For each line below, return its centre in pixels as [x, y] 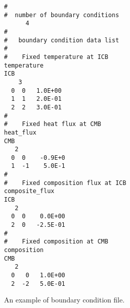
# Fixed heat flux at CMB [53, 124]
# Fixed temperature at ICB [56, 57]
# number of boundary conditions [62, 15]
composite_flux [29, 191]
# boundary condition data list [62, 40]
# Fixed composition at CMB [56, 242]
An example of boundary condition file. [64, 300]
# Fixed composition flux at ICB [65, 183]
